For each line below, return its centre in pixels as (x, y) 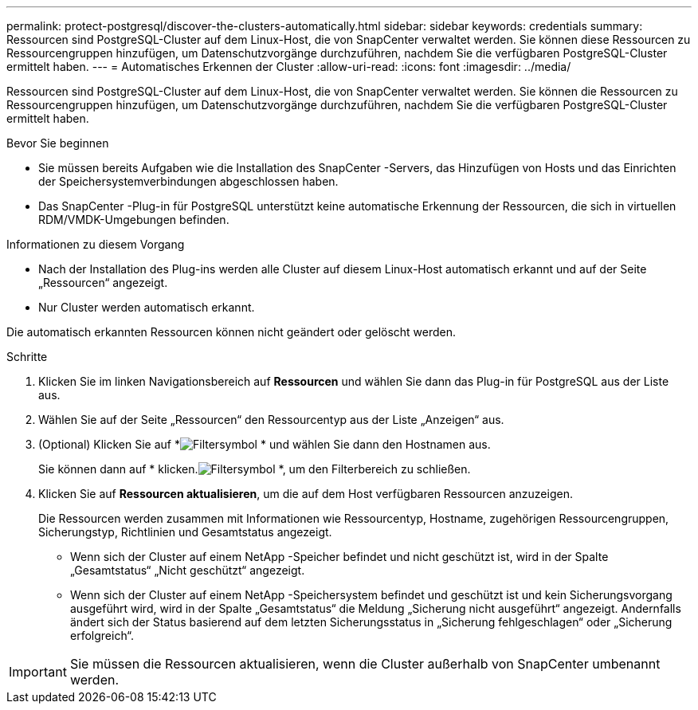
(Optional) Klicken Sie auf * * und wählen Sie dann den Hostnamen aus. (265, 444)
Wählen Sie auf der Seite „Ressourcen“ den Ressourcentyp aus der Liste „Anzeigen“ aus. (271, 420)
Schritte (27, 357)
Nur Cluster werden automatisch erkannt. (147, 307)
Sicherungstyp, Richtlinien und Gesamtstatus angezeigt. (185, 532)
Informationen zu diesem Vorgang (96, 244)
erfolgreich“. (102, 635)
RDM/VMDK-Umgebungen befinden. (134, 220)
